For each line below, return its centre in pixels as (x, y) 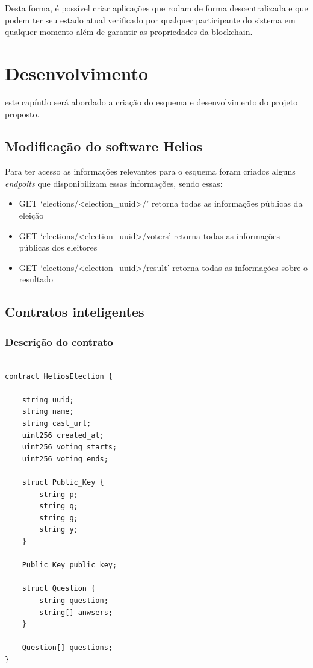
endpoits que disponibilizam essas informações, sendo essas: (114, 183)
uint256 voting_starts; (70, 447)
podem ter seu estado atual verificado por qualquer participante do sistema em (150, 20)
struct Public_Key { (63, 482)
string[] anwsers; (76, 612)
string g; (59, 518)
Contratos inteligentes (75, 312)
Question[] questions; (67, 648)
